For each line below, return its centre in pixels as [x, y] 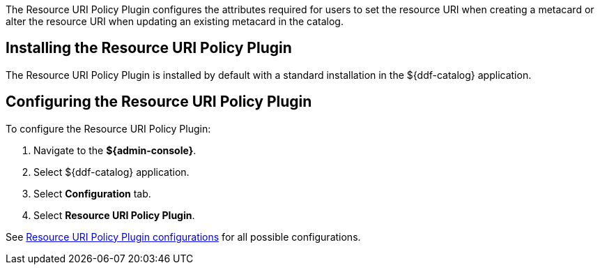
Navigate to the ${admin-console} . [115, 150]
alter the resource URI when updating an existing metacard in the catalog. [175, 21]
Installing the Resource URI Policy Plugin [149, 48]
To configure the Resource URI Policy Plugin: [108, 128]
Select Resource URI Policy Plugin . [114, 215]
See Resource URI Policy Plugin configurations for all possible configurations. [183, 237]
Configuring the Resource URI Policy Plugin [159, 102]
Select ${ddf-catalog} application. [111, 172]
